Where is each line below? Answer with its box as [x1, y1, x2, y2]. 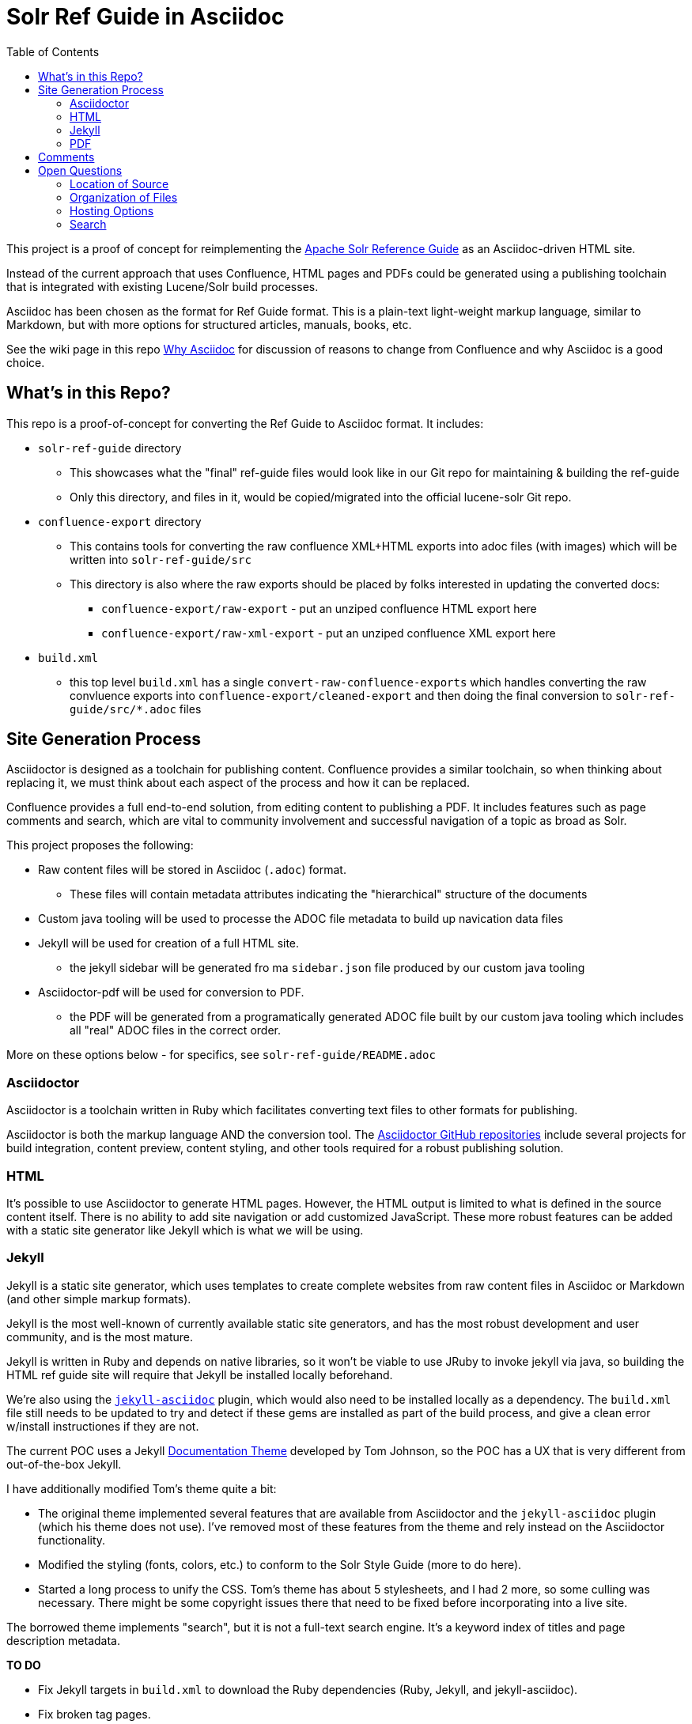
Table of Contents [6, 44, 100, 59]
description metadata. [6, 1633, 120, 1647]
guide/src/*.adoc [70, 702, 176, 716]
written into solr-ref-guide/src [70, 552, 251, 566]
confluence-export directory [38, 514, 202, 528]
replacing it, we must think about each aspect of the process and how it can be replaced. [6, 776, 470, 790]
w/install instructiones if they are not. [6, 1419, 199, 1433]
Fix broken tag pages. [38, 1707, 151, 1721]
